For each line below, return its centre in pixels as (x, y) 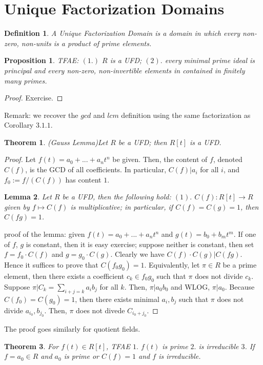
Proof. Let (20, 159)
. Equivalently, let (172, 265)
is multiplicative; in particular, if (122, 206)
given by (17, 206)
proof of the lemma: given (45, 234)
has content (83, 179)
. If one (245, 234)
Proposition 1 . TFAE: (42, 60)
